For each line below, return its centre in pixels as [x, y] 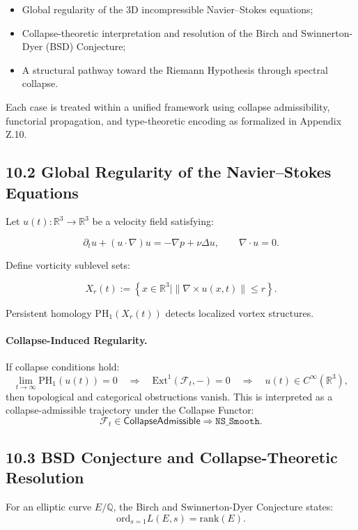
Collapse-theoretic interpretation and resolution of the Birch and [160, 32]
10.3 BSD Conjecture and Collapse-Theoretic [172, 457]
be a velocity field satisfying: [153, 221]
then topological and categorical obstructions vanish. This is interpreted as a [169, 396]
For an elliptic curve [49, 506]
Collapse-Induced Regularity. [77, 340]
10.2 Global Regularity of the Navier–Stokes [169, 172]
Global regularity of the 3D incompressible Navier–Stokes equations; [168, 9]
